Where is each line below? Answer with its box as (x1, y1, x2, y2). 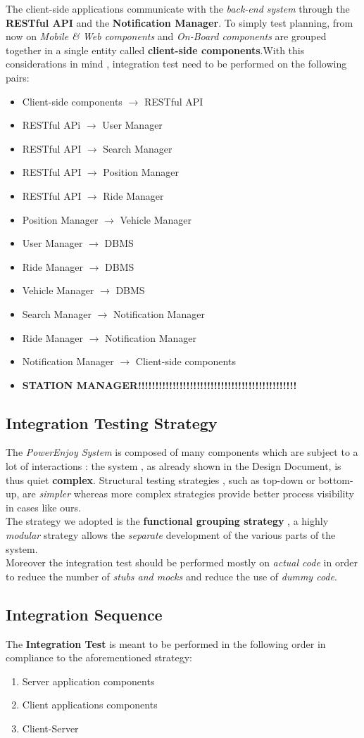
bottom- (318, 472, 353, 487)
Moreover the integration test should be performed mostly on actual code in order (6, 555, 358, 570)
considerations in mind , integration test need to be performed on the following (6, 56, 347, 71)
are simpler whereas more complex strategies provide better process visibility (23, 486, 354, 501)
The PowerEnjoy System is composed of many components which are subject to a (6, 445, 358, 459)
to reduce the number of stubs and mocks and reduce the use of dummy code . (6, 568, 337, 583)
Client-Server (22, 721, 79, 735)
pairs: (6, 70, 30, 84)
